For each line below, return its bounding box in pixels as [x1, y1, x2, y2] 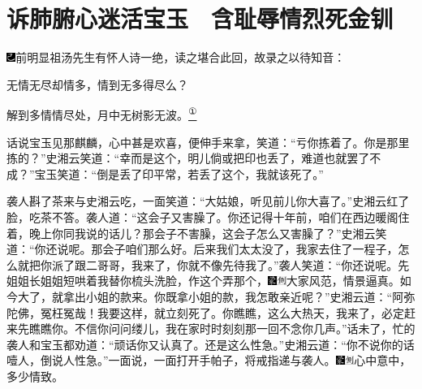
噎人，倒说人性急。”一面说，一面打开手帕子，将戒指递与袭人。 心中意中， [6, 352, 411, 369]
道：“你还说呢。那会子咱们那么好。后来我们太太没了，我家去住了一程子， [6, 240, 398, 257]
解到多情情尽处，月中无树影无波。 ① [6, 104, 197, 123]
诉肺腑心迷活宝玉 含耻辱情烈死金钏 [6, 2, 394, 35]
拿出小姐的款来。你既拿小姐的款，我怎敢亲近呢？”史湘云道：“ [62, 287, 393, 305]
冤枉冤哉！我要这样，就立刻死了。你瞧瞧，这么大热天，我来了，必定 [40, 304, 404, 321]
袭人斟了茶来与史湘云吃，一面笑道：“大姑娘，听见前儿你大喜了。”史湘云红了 [6, 192, 410, 210]
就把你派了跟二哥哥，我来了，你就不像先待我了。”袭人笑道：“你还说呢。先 [17, 256, 410, 273]
